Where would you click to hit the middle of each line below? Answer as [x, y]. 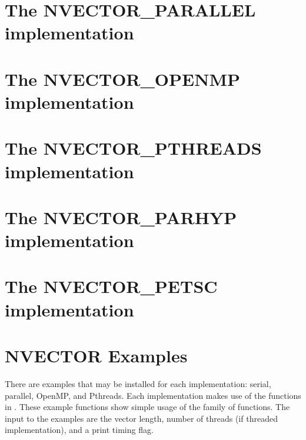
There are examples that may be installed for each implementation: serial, [138, 383]
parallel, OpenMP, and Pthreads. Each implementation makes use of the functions [153, 395]
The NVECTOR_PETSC [111, 286]
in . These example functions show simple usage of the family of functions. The [147, 407]
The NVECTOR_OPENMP [122, 79]
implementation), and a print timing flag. [79, 430]
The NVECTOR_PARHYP [121, 217]
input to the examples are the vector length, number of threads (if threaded [141, 418]
